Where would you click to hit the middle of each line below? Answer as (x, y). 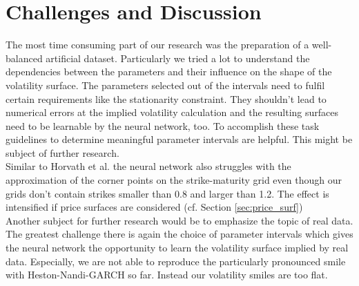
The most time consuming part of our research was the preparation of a (157, 45)
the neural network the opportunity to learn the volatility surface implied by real (177, 248)
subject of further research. (62, 152)
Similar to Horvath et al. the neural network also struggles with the (148, 166)
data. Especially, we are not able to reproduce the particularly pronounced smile (176, 261)
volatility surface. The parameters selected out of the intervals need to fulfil (165, 85)
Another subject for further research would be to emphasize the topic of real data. (179, 220)
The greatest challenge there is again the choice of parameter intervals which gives (179, 234)
